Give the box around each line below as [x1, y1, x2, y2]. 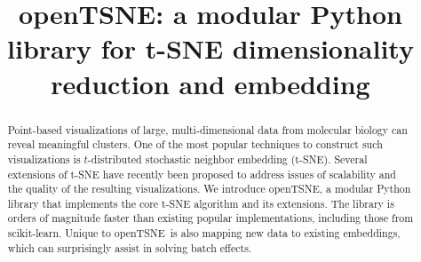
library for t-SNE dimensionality [7, 30, 414, 67]
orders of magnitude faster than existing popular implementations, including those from [7, 210, 414, 226]
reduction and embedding [51, 65, 370, 101]
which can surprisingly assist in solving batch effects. [7, 240, 252, 255]
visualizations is [7, 151, 81, 166]
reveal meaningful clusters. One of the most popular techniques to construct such [7, 137, 383, 152]
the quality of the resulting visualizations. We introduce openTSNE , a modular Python [7, 181, 411, 196]
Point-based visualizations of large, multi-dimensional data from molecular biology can [7, 122, 408, 137]
